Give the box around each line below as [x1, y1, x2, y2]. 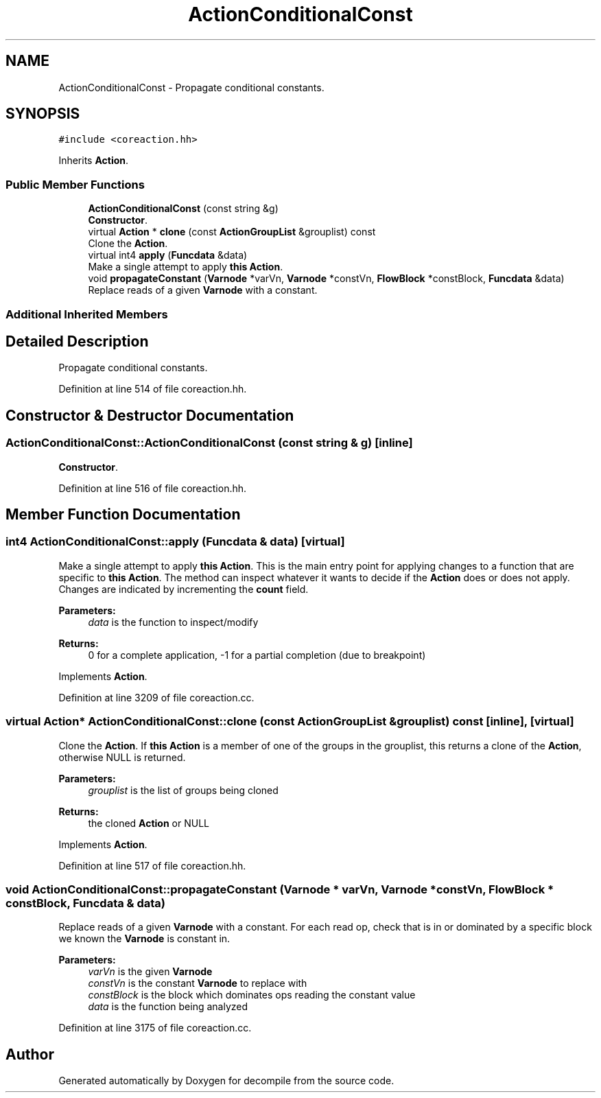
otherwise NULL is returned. [58, 751, 186, 763]
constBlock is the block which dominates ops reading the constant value [88, 989, 416, 1001]
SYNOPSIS [5, 105, 80, 123]
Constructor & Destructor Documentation [5, 406, 294, 424]
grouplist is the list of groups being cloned [88, 784, 279, 796]
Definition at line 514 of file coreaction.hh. [58, 383, 247, 395]
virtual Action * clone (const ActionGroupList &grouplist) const [88, 226, 376, 238]
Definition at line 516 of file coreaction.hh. [58, 482, 247, 494]
